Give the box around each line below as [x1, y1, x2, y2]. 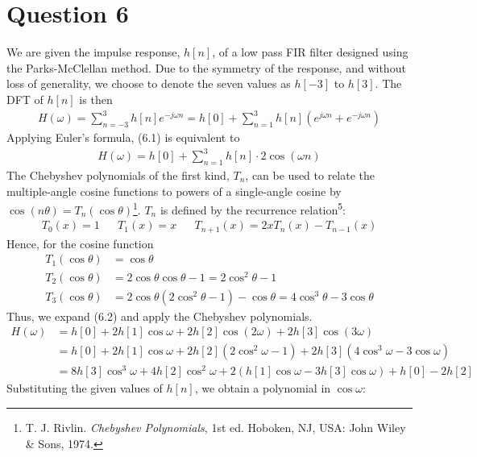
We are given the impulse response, [6, 44, 180, 60]
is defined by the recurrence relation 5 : [160, 199, 346, 218]
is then [79, 90, 113, 107]
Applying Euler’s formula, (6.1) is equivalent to [6, 129, 240, 146]
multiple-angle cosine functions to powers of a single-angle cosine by [6, 182, 342, 199]
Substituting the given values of [6, 380, 163, 397]
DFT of [6, 90, 44, 107]
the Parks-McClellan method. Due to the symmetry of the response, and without [6, 59, 406, 76]
